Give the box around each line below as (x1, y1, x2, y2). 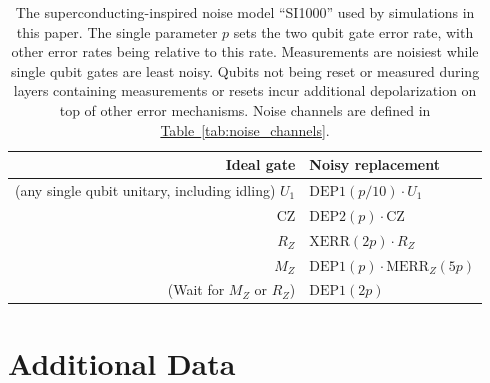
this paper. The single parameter (16, 21, 218, 42)
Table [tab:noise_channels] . (160, 119, 330, 140)
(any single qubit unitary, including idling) (15, 180, 276, 200)
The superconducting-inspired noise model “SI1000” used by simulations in (15, 2, 475, 22)
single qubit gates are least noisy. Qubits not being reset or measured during (10, 60, 480, 81)
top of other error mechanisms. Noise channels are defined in (59, 99, 431, 120)
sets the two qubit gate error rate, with (233, 21, 474, 42)
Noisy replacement (309, 154, 440, 175)
